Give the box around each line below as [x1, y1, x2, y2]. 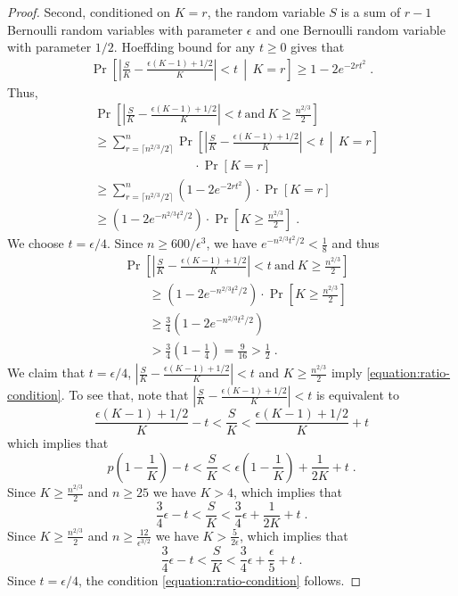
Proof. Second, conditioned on [7, 3, 171, 21]
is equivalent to [315, 385, 399, 404]
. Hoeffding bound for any [113, 37, 256, 56]
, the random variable [207, 3, 325, 21]
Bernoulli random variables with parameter [7, 20, 243, 38]
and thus [331, 234, 380, 252]
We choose [7, 234, 64, 252]
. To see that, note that [61, 385, 189, 404]
